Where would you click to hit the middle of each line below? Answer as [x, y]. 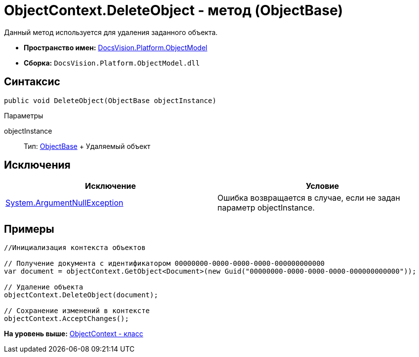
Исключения [37, 165]
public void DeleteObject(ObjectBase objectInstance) [110, 100]
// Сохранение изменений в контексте [77, 311]
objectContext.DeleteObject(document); [81, 295]
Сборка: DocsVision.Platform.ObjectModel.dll [112, 63]
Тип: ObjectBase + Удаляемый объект [87, 146]
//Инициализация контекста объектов [75, 248]
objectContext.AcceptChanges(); [66, 319]
